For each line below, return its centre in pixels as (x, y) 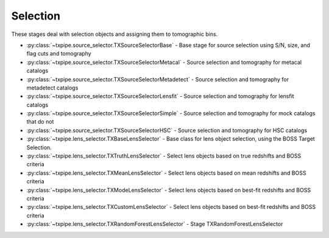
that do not (40, 122)
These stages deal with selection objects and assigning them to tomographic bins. (115, 34)
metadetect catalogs (52, 88)
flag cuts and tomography (59, 54)
